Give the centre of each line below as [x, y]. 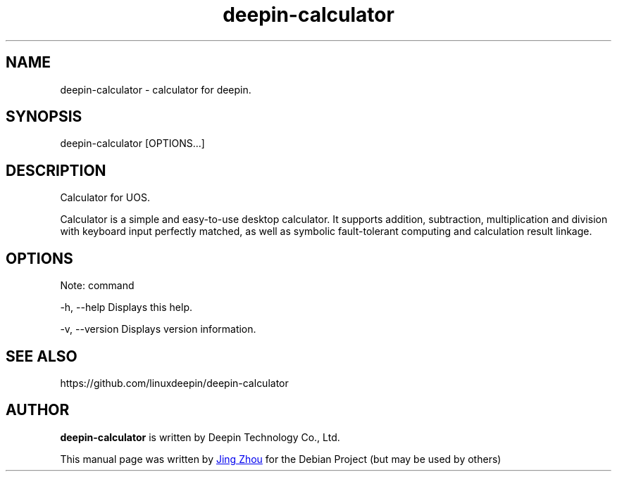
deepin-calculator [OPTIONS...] [132, 144]
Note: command [97, 286]
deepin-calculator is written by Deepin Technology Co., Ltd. [200, 437]
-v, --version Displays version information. [158, 329]
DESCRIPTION [56, 170]
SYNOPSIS [44, 117]
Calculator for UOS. [105, 198]
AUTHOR [38, 410]
